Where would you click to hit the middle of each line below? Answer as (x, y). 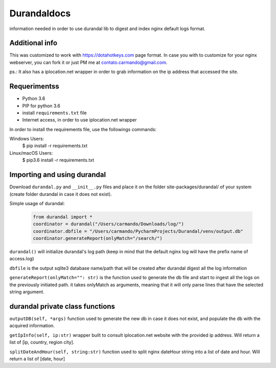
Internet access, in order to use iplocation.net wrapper (79, 120)
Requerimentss (34, 87)
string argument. (27, 292)
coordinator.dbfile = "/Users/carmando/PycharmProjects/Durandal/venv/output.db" (138, 231)
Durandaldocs (40, 13)
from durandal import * (63, 217)
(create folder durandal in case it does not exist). (61, 194)
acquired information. (32, 326)
